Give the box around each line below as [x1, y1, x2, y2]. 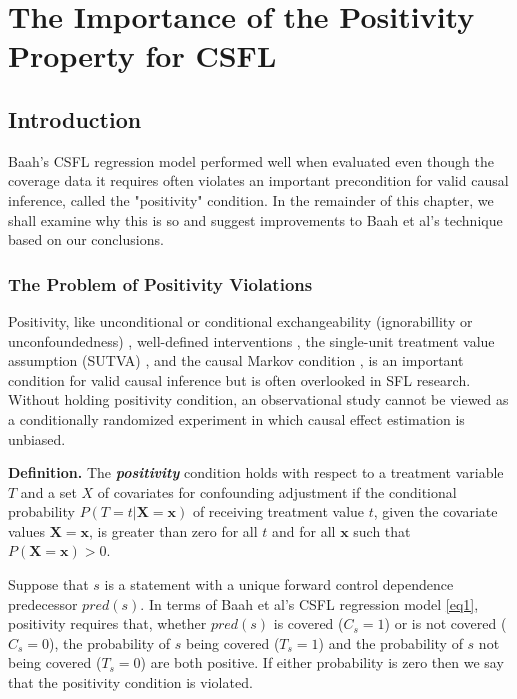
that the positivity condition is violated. [8, 672, 253, 693]
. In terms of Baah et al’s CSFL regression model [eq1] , [140, 593, 479, 614]
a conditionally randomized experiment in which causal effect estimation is [8, 408, 465, 429]
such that [353, 520, 411, 541]
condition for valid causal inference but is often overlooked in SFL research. [8, 369, 471, 390]
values [8, 520, 46, 541]
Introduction [8, 103, 142, 134]
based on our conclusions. [8, 229, 164, 250]
